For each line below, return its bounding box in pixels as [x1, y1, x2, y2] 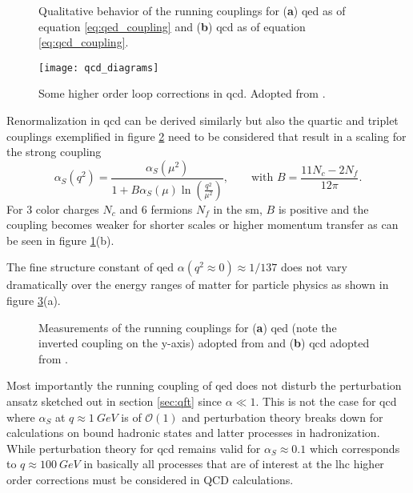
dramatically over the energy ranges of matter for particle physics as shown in [6, 276, 389, 293]
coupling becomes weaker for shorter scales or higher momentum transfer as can [6, 216, 399, 233]
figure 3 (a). [6, 292, 61, 309]
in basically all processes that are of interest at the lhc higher [83, 455, 384, 472]
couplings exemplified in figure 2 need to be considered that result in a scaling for [6, 127, 407, 144]
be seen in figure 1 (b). [6, 231, 114, 248]
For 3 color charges [6, 200, 99, 217]
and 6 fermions [119, 200, 193, 217]
